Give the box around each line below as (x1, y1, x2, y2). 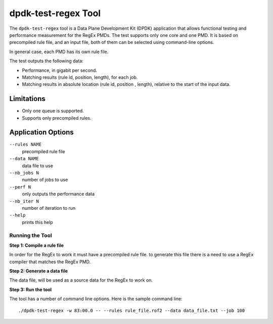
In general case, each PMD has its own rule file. (9, 49, 109, 55)
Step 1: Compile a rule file (9, 242, 64, 248)
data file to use (22, 162, 53, 169)
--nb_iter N (9, 198, 39, 204)
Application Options (9, 128, 74, 136)
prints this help (22, 219, 53, 225)
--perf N (9, 184, 31, 190)
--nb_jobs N (9, 170, 39, 176)
